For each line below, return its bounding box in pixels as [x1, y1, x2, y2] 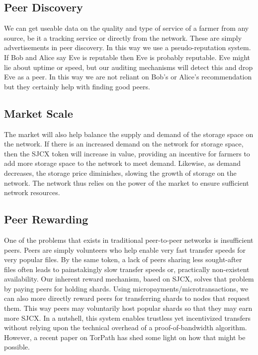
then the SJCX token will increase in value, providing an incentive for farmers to [4, 148, 250, 158]
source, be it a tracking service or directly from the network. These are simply [4, 32, 242, 43]
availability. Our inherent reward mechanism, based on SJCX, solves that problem [4, 274, 254, 284]
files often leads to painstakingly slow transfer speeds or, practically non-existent [4, 264, 250, 274]
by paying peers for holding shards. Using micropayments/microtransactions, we [4, 283, 249, 293]
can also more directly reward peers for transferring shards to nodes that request [4, 293, 250, 303]
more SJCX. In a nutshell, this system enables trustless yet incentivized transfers [4, 312, 251, 323]
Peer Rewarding [4, 212, 88, 227]
